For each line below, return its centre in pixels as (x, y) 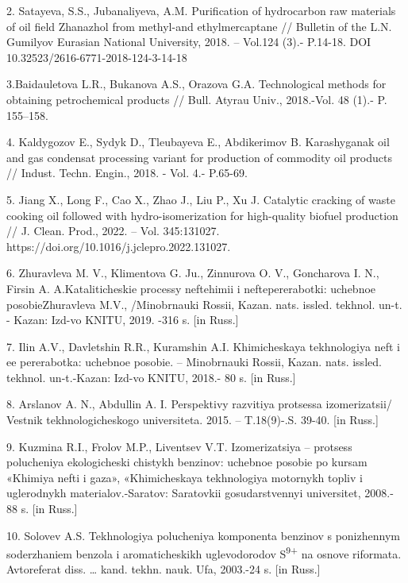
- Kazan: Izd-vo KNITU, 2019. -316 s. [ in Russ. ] (123, 320)
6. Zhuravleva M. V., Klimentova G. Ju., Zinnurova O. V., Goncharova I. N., (193, 273)
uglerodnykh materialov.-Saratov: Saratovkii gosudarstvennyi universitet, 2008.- (200, 493)
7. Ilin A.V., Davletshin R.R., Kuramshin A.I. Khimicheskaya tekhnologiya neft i (203, 346)
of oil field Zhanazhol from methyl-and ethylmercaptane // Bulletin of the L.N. (199, 26)
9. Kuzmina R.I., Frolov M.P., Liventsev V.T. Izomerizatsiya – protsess (179, 446)
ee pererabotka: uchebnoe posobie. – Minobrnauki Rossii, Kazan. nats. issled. (194, 362)
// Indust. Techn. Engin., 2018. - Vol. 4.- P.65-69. (127, 173)
